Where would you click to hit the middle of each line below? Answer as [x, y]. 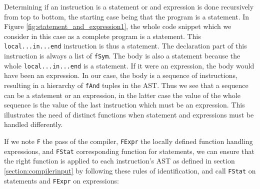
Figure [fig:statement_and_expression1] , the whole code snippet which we [118, 26]
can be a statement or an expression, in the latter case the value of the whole [122, 95]
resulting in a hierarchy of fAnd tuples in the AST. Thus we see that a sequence [126, 85]
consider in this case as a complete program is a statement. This [102, 36]
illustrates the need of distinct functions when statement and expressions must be [129, 114]
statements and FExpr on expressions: [61, 180]
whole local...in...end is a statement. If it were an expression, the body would [129, 65]
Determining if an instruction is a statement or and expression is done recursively [129, 6]
